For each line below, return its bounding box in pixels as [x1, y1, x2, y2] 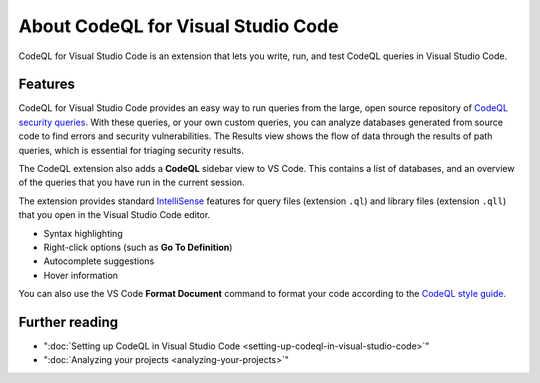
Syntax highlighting [43, 227, 124, 239]
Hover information [43, 269, 119, 281]
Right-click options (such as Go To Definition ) [43, 241, 233, 253]
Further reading [18, 313, 119, 330]
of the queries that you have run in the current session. [18, 176, 245, 189]
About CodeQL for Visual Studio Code [18, 15, 339, 37]
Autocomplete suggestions [43, 255, 155, 267]
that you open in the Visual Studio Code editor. [18, 209, 211, 221]
